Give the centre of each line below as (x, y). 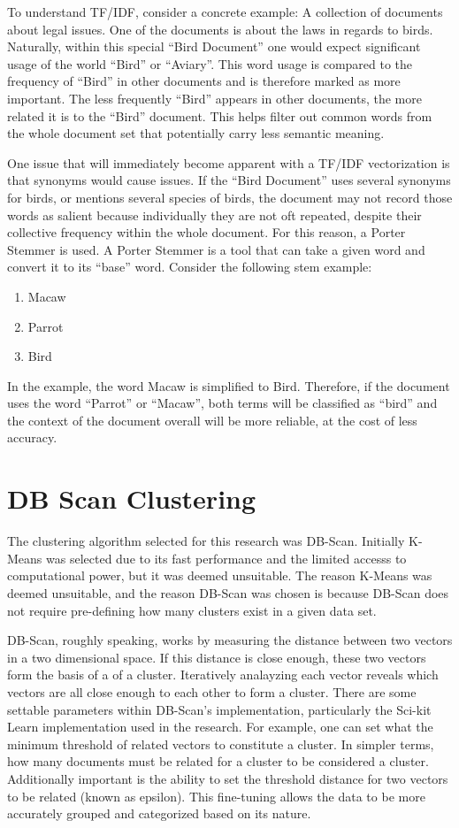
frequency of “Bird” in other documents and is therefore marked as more (204, 81)
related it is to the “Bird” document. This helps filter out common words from (220, 115)
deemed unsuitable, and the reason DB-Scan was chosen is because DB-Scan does (228, 592)
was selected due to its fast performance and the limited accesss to (226, 558)
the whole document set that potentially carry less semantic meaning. (196, 133)
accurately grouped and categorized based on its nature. (159, 813)
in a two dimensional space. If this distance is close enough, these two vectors (217, 657)
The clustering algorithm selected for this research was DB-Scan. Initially (206, 541)
